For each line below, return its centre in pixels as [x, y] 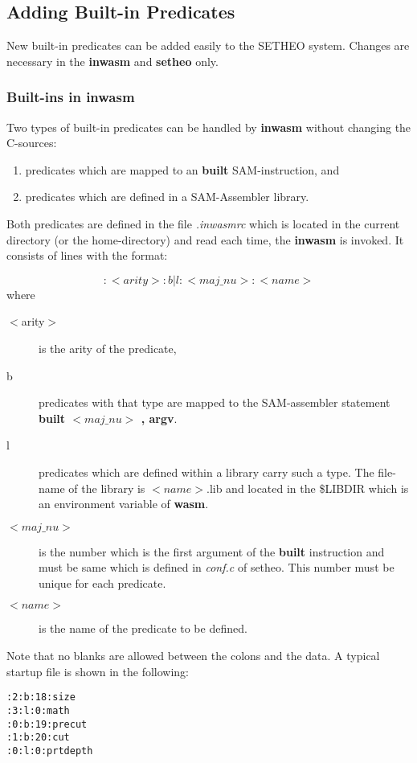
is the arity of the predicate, [108, 348]
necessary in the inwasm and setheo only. [112, 61]
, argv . [159, 418]
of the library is [107, 488]
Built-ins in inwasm [71, 97]
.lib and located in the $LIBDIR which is [308, 488]
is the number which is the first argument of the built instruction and [212, 551]
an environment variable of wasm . [124, 504]
